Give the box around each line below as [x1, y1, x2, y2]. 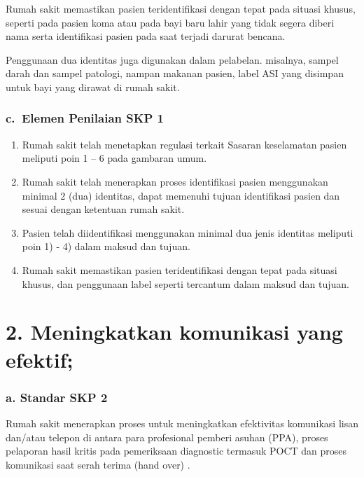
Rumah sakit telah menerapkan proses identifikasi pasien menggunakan [22, 174, 328, 188]
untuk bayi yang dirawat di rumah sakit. [6, 79, 180, 94]
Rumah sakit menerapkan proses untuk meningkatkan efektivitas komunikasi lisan [6, 415, 358, 430]
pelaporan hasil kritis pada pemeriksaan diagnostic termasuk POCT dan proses [6, 443, 347, 458]
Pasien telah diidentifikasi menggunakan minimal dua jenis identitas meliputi [22, 225, 353, 240]
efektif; [6, 345, 73, 373]
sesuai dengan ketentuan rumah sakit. [22, 202, 185, 216]
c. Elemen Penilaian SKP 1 [6, 109, 164, 127]
